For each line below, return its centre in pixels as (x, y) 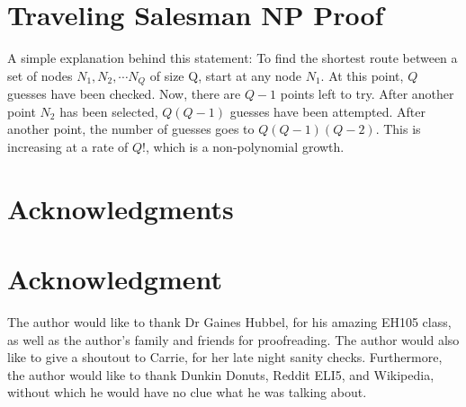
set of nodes (40, 75)
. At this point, (362, 75)
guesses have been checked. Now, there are (124, 94)
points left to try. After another (367, 94)
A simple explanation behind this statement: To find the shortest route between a (233, 58)
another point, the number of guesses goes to (131, 129)
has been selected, (109, 111)
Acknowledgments (121, 208)
